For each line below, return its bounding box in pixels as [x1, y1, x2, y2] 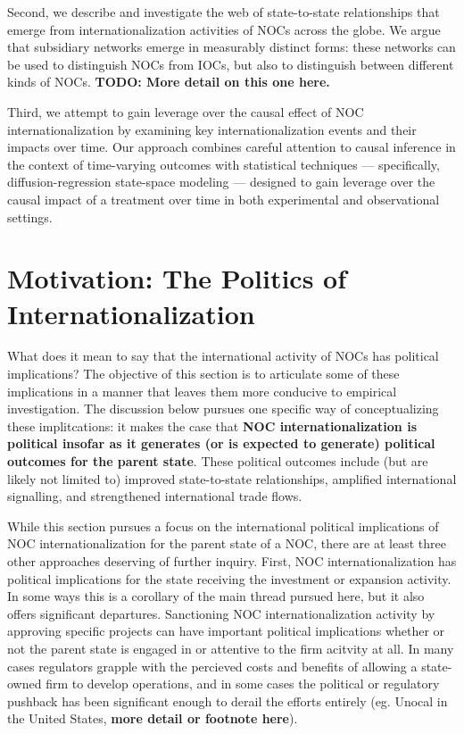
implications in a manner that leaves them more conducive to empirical [7, 381, 397, 400]
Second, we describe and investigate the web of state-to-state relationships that [7, 3, 440, 21]
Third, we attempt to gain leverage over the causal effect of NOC [7, 102, 364, 121]
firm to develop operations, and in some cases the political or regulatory [46, 674, 440, 693]
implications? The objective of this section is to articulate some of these [7, 364, 400, 383]
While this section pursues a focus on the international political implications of [7, 516, 439, 535]
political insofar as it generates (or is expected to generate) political [7, 434, 435, 453]
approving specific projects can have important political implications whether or [7, 621, 445, 640]
